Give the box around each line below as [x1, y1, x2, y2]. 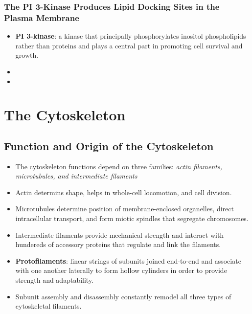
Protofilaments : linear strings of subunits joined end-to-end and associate [15, 255, 241, 266]
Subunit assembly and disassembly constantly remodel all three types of [15, 291, 231, 301]
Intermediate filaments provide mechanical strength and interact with [15, 229, 224, 240]
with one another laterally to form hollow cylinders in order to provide [15, 265, 227, 275]
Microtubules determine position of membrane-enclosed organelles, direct [15, 203, 234, 214]
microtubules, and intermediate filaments [15, 171, 137, 181]
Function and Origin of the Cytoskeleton [4, 138, 214, 153]
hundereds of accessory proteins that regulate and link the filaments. [15, 239, 221, 249]
